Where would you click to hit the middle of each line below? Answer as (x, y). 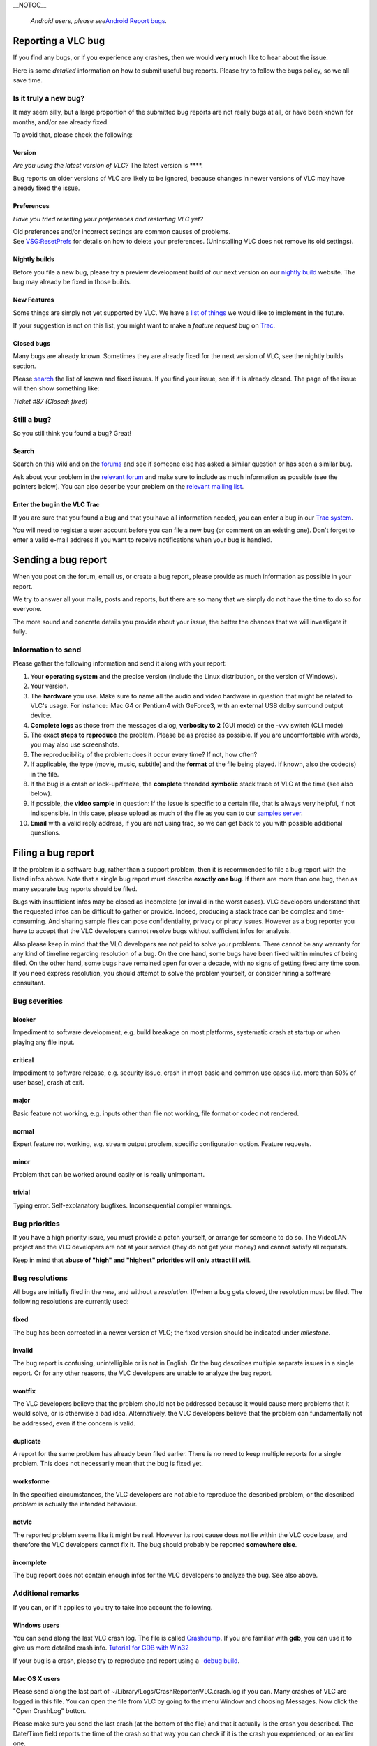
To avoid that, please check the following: (73, 135)
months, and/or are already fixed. (61, 122)
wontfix (24, 1391)
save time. (28, 80)
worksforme (31, 1481)
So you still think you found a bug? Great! (72, 433)
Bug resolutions (40, 1278)
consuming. (30, 921)
